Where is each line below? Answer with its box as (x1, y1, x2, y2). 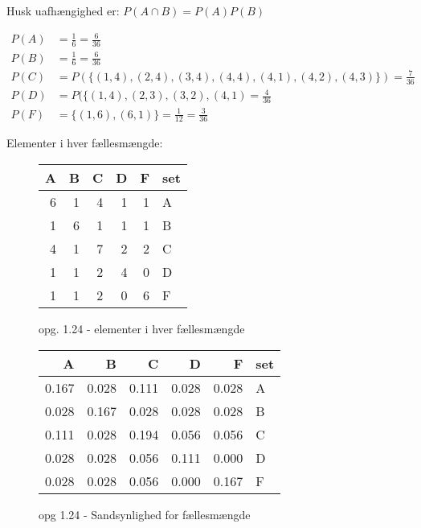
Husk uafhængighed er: (6, 2, 120, 19)
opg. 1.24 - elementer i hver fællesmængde (39, 320, 245, 337)
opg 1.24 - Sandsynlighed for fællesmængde (39, 505, 251, 522)
